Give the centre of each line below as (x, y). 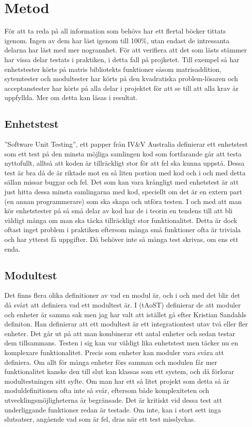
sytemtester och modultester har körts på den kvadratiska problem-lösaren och (121, 78)
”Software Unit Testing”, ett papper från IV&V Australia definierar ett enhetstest (126, 144)
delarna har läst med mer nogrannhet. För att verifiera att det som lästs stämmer (126, 50)
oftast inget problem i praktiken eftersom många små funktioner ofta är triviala (123, 230)
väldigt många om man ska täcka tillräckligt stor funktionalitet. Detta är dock (121, 220)
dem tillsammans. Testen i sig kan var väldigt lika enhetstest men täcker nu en (121, 343)
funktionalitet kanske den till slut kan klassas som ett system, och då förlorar (119, 371)
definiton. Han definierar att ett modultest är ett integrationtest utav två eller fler (126, 324)
